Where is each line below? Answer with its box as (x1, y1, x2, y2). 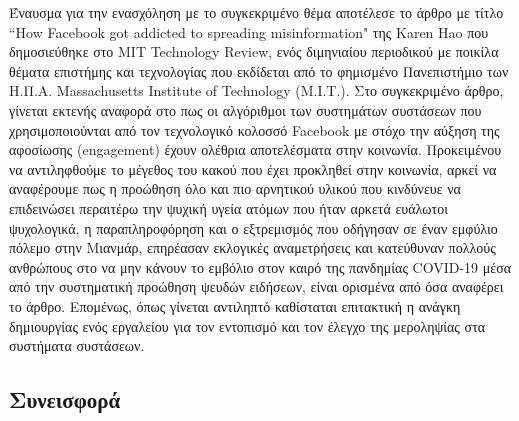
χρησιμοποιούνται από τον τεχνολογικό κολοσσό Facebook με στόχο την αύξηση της (9, 119, 500, 140)
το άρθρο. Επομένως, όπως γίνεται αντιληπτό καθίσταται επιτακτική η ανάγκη (9, 295, 461, 316)
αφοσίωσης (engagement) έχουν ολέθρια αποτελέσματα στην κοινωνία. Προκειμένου (9, 139, 502, 160)
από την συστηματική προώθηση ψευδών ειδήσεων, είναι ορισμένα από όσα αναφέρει (9, 276, 504, 297)
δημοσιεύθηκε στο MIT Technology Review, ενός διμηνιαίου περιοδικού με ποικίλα (9, 41, 499, 62)
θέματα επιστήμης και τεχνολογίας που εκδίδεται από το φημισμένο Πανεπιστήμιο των (9, 60, 509, 81)
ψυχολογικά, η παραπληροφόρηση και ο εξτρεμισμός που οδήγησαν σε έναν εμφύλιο (9, 217, 498, 238)
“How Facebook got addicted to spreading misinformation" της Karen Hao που (9, 21, 489, 42)
